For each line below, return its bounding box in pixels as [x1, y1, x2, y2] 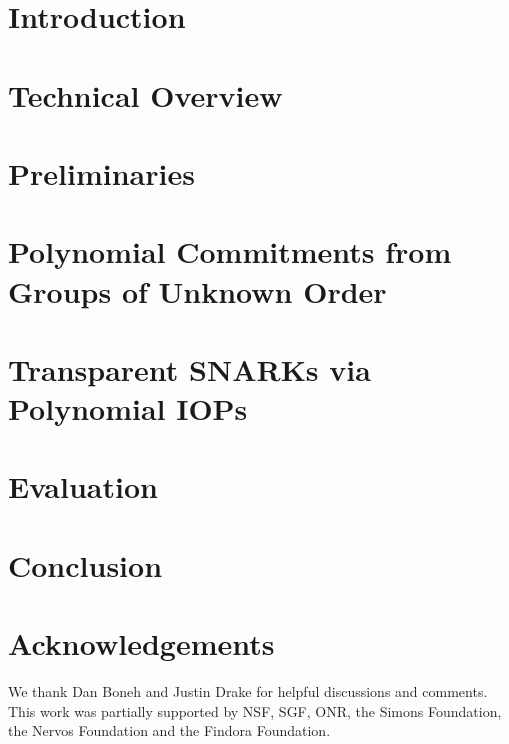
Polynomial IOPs [8, 388, 248, 429]
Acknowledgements [8, 623, 275, 664]
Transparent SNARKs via [8, 348, 371, 389]
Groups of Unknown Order [8, 270, 387, 311]
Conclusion [8, 544, 163, 585]
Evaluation [8, 466, 158, 507]
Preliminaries [8, 152, 195, 193]
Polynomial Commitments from [8, 231, 452, 272]
